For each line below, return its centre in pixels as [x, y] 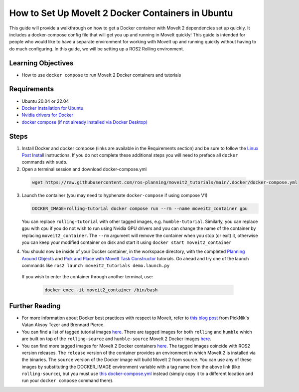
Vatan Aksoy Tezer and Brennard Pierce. [63, 325]
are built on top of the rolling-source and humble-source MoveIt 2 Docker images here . [116, 339]
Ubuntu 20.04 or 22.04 [45, 101]
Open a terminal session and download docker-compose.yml [84, 169]
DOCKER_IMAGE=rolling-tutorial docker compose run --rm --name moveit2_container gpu [140, 208]
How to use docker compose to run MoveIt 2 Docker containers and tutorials [101, 75]
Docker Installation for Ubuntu [53, 108]
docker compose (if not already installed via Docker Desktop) [85, 122]
